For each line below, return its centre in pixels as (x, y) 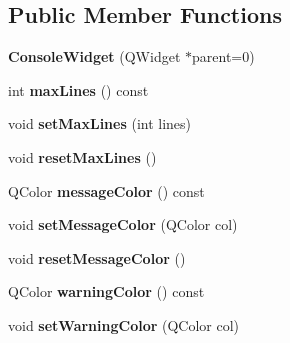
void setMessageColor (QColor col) (123, 224)
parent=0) (223, 56)
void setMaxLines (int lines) (100, 123)
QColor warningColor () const (106, 291)
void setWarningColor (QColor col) (124, 324)
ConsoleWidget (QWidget (94, 56)
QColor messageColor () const (106, 190)
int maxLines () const (78, 89)
